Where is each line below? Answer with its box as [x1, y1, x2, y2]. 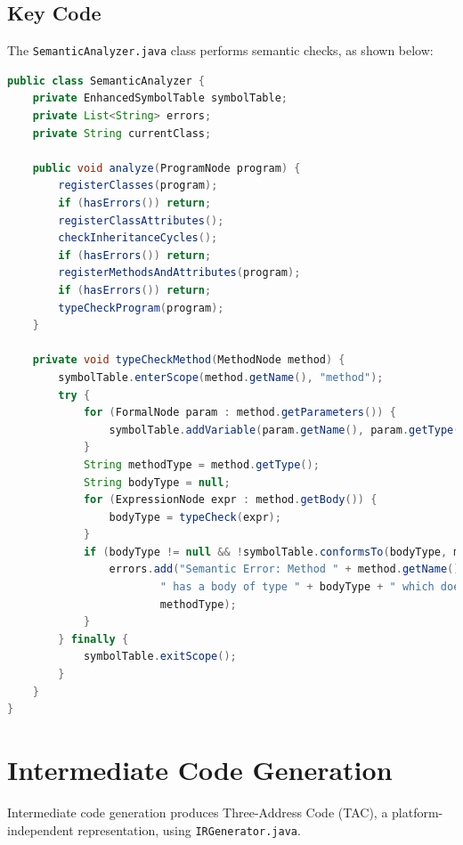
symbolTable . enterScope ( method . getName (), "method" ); [58, 370, 384, 384]
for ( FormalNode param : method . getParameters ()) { [83, 406, 396, 419]
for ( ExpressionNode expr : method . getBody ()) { [83, 493, 378, 507]
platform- [392, 802, 443, 821]
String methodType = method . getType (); [83, 458, 320, 471]
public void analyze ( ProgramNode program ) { [32, 161, 301, 175]
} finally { [58, 632, 129, 646]
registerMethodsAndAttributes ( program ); [58, 266, 301, 280]
